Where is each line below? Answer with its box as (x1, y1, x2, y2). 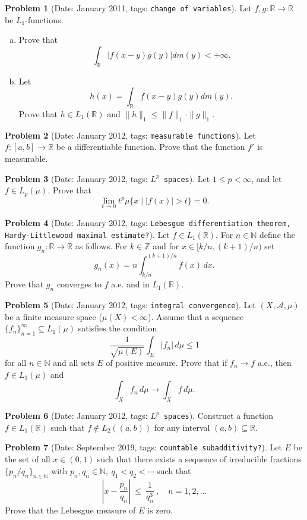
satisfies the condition (78, 322, 157, 334)
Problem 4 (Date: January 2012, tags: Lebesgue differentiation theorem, (5, 217, 291, 228)
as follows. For (75, 240, 128, 252)
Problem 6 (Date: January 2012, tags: (5, 409, 148, 422)
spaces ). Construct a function (163, 409, 274, 422)
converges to (56, 278, 102, 290)
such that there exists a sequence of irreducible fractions (97, 453, 302, 465)
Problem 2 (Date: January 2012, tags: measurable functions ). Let (5, 129, 256, 141)
